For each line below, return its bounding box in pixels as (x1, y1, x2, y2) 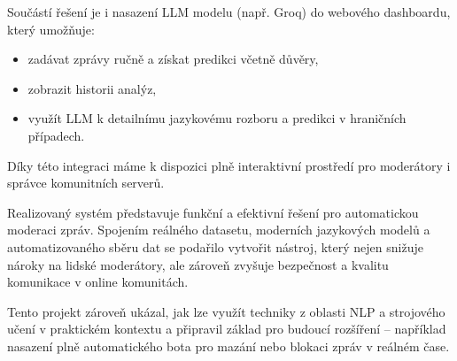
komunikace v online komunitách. (7, 273, 189, 291)
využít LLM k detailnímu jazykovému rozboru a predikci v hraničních (27, 109, 407, 127)
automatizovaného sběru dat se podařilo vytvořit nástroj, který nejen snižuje (7, 237, 423, 256)
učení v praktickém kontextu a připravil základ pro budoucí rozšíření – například (7, 319, 446, 338)
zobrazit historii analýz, (27, 79, 157, 97)
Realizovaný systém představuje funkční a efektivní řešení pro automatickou (7, 203, 419, 221)
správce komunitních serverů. (7, 173, 165, 192)
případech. (27, 126, 85, 144)
